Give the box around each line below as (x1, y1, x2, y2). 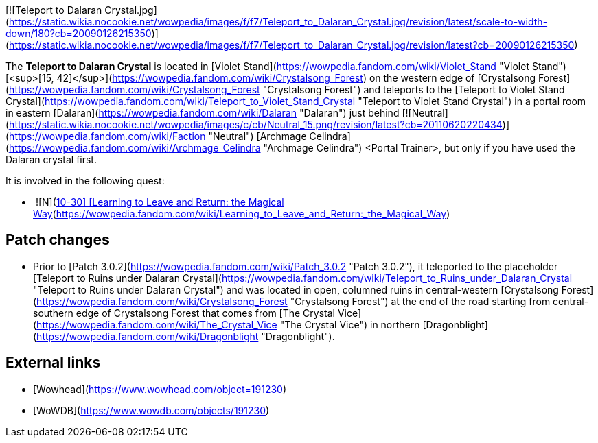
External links (5, 354, 101, 372)
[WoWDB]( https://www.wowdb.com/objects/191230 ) (33, 404, 270, 416)
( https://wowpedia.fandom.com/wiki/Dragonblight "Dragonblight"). (33, 330, 335, 342)
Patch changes (5, 231, 110, 249)
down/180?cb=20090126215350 (5, 27, 152, 39)
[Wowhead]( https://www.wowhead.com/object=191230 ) (33, 383, 287, 395)
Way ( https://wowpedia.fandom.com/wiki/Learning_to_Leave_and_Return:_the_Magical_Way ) (33, 208, 450, 219)
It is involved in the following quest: (5, 175, 165, 187)
